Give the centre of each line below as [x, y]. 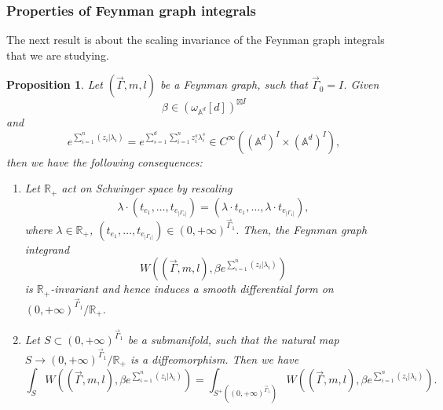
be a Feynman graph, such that [234, 84]
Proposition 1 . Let [55, 84]
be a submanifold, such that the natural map [233, 340]
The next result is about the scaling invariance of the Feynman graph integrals [196, 40]
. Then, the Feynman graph [301, 229]
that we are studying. [58, 55]
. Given [361, 84]
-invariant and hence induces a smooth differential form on [192, 289]
